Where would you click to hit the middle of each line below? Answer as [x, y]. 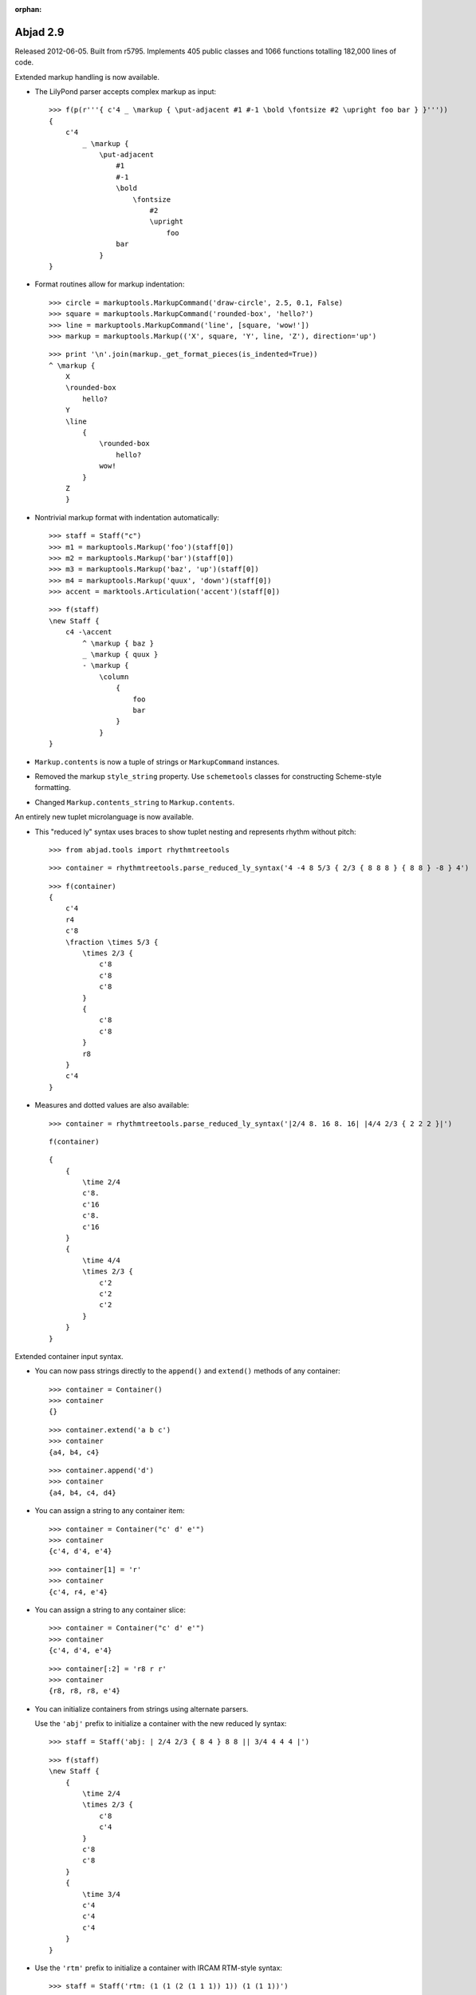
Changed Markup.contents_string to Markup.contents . [135, 802]
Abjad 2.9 [39, 32]
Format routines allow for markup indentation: [110, 284]
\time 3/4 [102, 1894]
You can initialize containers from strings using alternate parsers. [142, 1709]
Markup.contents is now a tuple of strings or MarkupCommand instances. [157, 761]
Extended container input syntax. [69, 1356]
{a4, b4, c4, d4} [83, 1493]
